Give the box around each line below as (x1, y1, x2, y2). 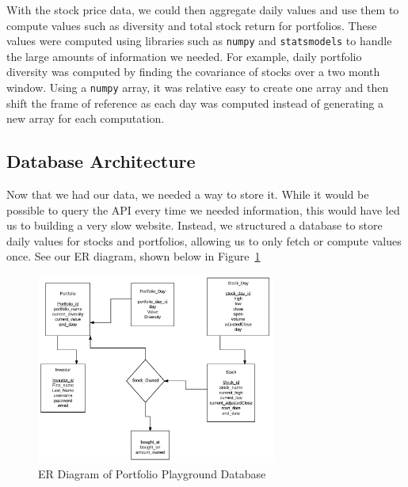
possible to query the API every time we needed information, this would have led (6, 201, 400, 218)
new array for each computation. (6, 110, 165, 127)
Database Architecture (6, 149, 196, 173)
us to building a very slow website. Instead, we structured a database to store (6, 217, 383, 234)
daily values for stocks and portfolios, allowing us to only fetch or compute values (6, 232, 402, 249)
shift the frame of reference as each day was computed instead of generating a (6, 94, 384, 111)
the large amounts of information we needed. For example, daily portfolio (6, 48, 362, 64)
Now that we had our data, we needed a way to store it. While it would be (6, 186, 369, 203)
